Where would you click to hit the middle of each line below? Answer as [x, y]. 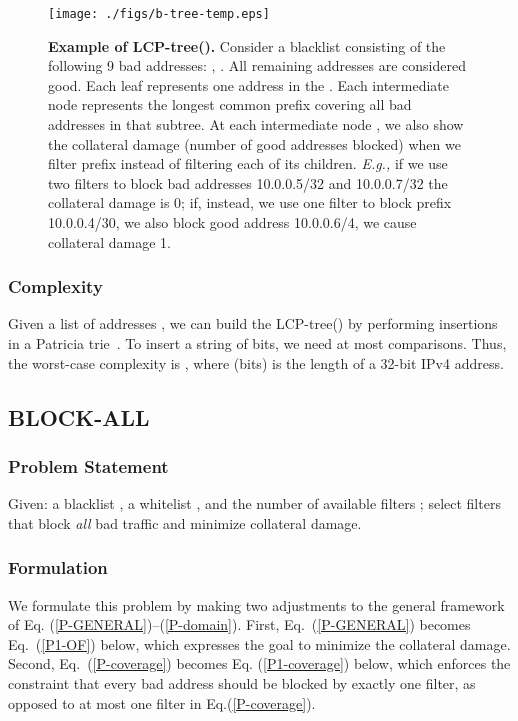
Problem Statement [88, 465]
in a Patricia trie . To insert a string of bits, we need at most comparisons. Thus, [257, 343]
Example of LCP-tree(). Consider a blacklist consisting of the [247, 45]
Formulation [58, 567]
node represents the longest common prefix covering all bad [230, 104]
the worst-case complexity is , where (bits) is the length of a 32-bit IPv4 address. [256, 362]
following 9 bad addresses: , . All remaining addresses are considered [257, 65]
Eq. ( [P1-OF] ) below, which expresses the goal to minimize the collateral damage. [259, 643]
